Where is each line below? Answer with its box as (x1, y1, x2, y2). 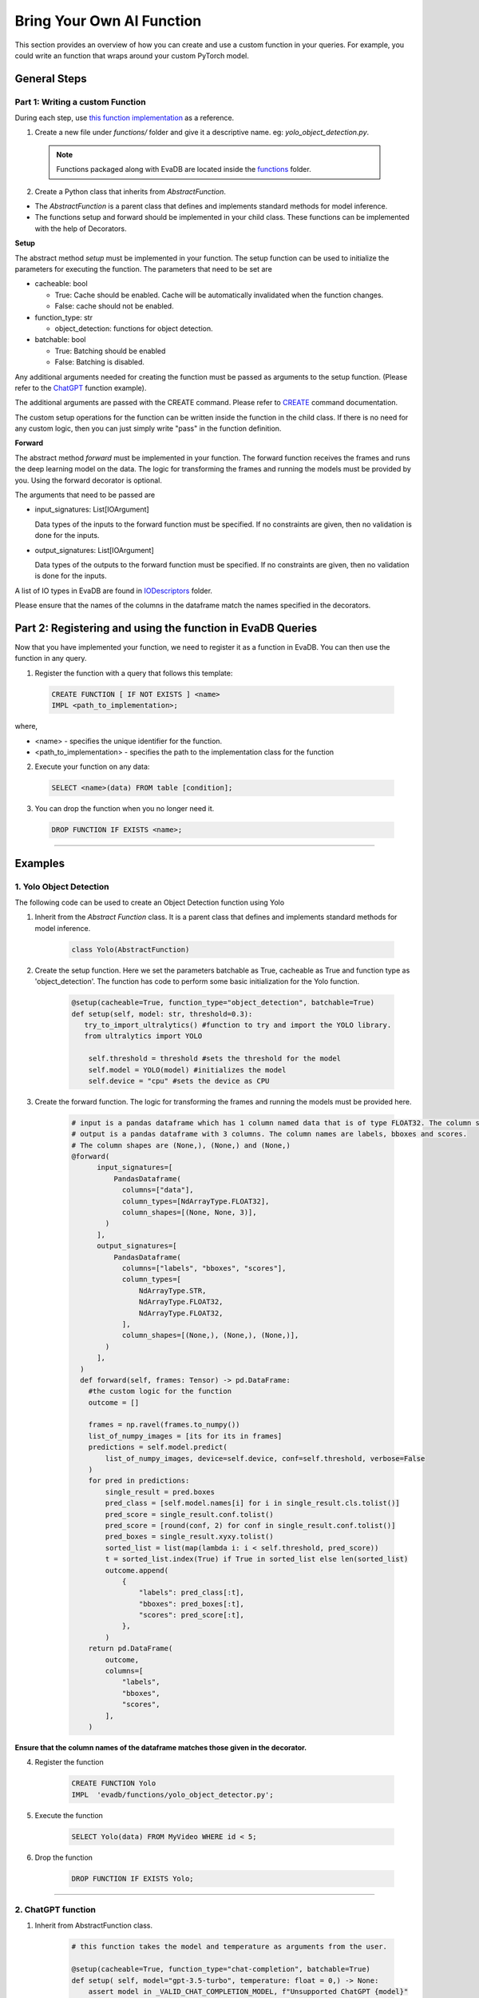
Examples (14, 856, 65, 870)
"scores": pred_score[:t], (138, 1610, 245, 1620)
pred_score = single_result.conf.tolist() (105, 1510, 275, 1518)
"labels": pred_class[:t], (138, 1588, 245, 1598)
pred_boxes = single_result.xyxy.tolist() (105, 1532, 275, 1542)
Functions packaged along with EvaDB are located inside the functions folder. (56, 165, 311, 174)
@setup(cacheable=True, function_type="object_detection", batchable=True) (71, 998, 375, 1007)
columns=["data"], (121, 1185, 195, 1195)
